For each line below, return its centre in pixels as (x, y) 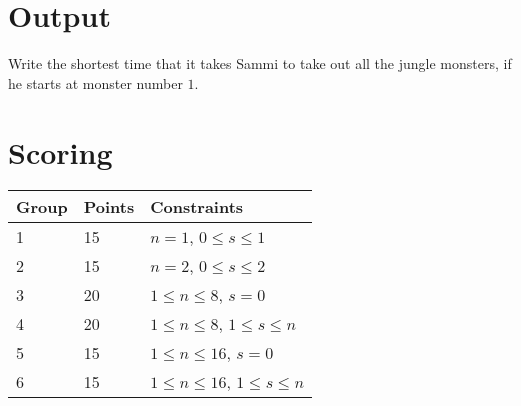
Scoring (60, 151)
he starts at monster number (95, 82)
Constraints (197, 207)
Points (109, 207)
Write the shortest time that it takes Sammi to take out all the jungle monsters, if (260, 63)
